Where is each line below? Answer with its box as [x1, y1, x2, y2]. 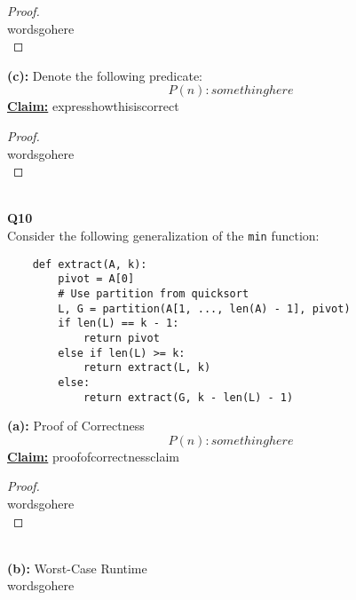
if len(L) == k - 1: [58, 317, 179, 330]
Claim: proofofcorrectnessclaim [7, 446, 179, 465]
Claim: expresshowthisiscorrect [7, 97, 179, 115]
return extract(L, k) [83, 361, 211, 375]
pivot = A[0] [58, 272, 135, 286]
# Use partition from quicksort [58, 287, 249, 300]
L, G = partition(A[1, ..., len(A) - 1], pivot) [58, 302, 351, 315]
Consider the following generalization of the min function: [7, 225, 320, 244]
